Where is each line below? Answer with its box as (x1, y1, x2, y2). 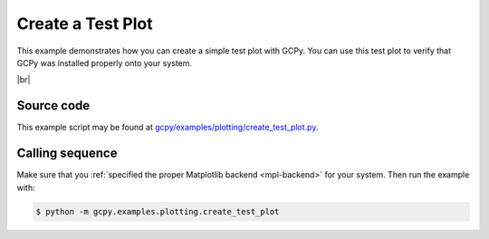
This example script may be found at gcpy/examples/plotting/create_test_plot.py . (16, 122, 319, 133)
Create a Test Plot (16, 14, 153, 33)
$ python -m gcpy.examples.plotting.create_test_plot (35, 206, 280, 216)
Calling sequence (16, 146, 118, 161)
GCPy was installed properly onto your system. (16, 57, 193, 68)
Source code (16, 98, 91, 113)
